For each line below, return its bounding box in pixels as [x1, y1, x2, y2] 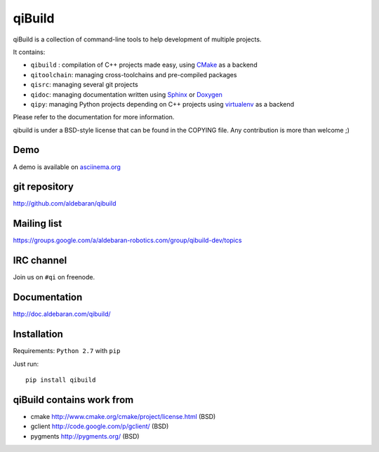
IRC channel [13, 255, 67, 267]
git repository [13, 181, 74, 193]
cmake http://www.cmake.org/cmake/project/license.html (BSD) [30, 412, 216, 420]
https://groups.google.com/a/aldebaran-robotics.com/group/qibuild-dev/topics [13, 236, 242, 245]
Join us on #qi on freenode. [13, 273, 95, 281]
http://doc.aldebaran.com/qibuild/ [13, 310, 112, 319]
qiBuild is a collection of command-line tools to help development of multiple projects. [13, 35, 262, 44]
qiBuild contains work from [13, 394, 134, 406]
